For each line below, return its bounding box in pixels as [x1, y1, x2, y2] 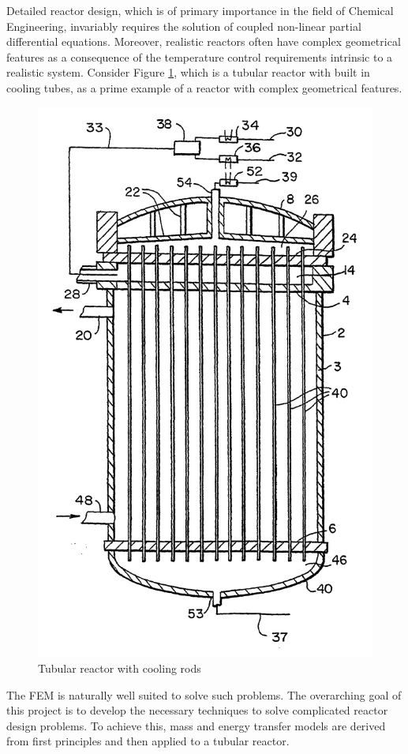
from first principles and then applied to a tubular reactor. [6, 733, 290, 749]
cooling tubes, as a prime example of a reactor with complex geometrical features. [6, 79, 402, 96]
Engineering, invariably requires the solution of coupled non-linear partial [6, 17, 361, 34]
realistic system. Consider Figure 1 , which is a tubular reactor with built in [6, 64, 370, 81]
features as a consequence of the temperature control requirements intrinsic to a [6, 48, 393, 65]
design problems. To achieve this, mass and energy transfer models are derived [6, 717, 386, 733]
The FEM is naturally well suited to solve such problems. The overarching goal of [6, 686, 402, 703]
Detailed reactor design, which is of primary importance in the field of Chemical [6, 2, 394, 18]
